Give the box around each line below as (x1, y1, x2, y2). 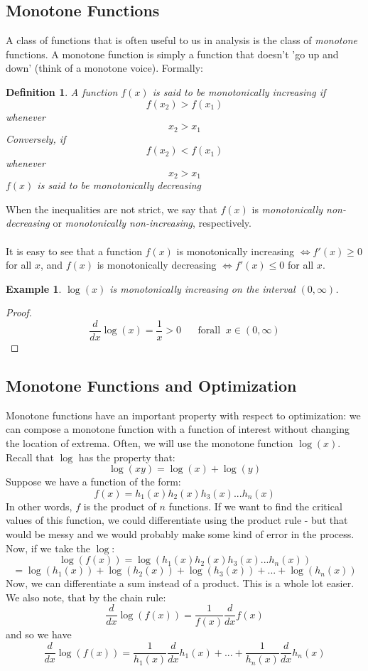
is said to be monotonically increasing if (152, 84, 326, 99)
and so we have (6, 627, 72, 642)
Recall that (6, 449, 54, 464)
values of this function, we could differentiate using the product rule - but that (6, 512, 348, 527)
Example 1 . (6, 281, 62, 296)
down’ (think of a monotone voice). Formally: (6, 60, 203, 75)
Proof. (6, 305, 32, 320)
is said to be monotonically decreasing (37, 178, 202, 193)
